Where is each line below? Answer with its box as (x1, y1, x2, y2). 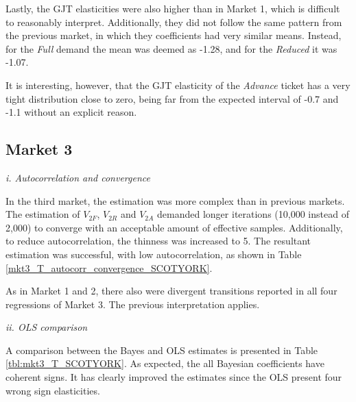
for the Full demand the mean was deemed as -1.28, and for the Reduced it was (5, 41, 337, 55)
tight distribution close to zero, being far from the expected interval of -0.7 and (5, 91, 339, 105)
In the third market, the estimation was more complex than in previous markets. (5, 193, 345, 208)
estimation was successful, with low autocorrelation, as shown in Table (5, 247, 302, 261)
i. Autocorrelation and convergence (5, 170, 150, 184)
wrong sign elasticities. (5, 383, 100, 397)
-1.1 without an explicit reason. (5, 105, 137, 119)
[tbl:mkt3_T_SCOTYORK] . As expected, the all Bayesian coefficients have (5, 356, 324, 370)
